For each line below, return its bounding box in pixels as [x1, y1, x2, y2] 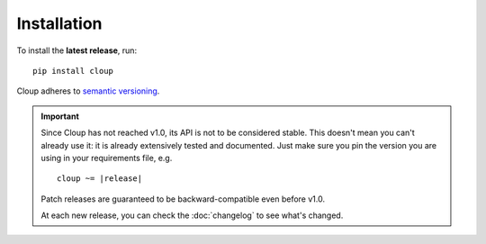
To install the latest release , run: [16, 45, 138, 56]
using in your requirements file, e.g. [40, 152, 173, 163]
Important [40, 111, 80, 122]
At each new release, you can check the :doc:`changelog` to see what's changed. [40, 210, 344, 221]
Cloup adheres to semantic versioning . [16, 86, 160, 96]
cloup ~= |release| [57, 174, 143, 184]
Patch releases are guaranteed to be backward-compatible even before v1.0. [40, 194, 326, 204]
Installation [16, 14, 103, 33]
